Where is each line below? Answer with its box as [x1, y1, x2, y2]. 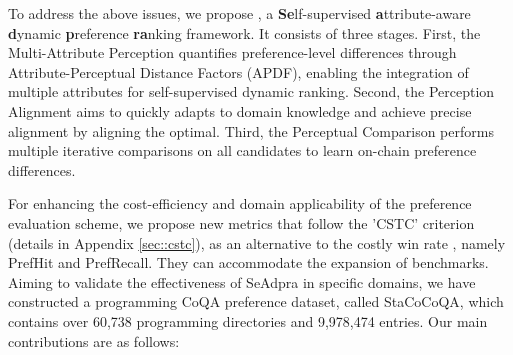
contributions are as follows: [8, 330, 180, 351]
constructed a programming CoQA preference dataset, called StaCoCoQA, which [8, 291, 504, 312]
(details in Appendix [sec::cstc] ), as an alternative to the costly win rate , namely [8, 232, 506, 253]
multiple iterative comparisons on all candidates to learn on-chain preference [8, 140, 477, 161]
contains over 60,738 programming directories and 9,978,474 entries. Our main [8, 310, 488, 331]
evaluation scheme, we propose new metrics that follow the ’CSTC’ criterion [8, 212, 475, 233]
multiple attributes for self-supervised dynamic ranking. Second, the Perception [8, 81, 495, 102]
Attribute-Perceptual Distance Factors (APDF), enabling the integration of [8, 61, 469, 82]
